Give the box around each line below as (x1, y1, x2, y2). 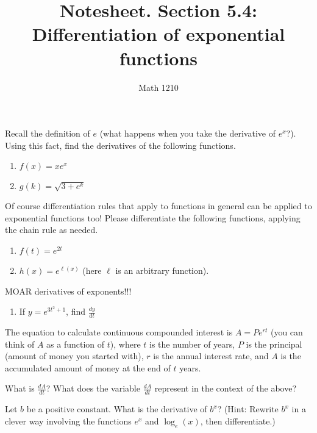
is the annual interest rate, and (153, 349, 269, 362)
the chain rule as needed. (5, 223, 98, 236)
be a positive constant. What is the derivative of (26, 403, 207, 415)
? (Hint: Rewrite (217, 403, 279, 415)
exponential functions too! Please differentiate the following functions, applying (5, 211, 301, 224)
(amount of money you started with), (5, 349, 144, 362)
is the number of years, (149, 337, 235, 350)
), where (110, 337, 141, 350)
